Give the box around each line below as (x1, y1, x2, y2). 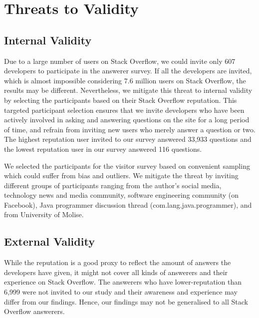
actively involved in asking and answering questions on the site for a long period (4, 114, 250, 125)
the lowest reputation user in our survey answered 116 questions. (4, 143, 202, 154)
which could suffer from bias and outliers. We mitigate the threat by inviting (4, 170, 239, 181)
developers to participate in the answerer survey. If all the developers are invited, (4, 65, 252, 76)
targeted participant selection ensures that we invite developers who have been (4, 104, 245, 115)
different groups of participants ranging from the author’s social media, (4, 180, 222, 190)
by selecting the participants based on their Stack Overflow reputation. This (4, 94, 237, 105)
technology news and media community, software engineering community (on (4, 190, 239, 200)
